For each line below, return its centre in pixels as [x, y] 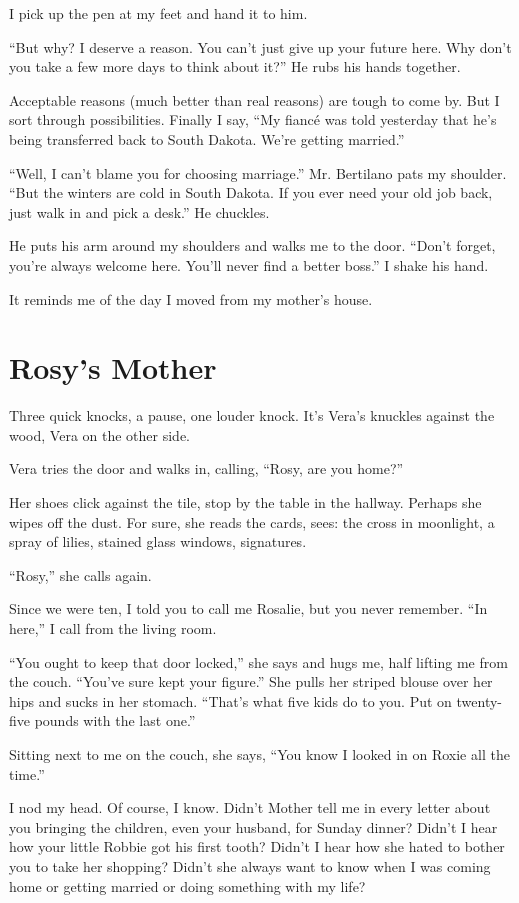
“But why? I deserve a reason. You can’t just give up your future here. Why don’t [260, 46]
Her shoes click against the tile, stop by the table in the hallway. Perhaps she [245, 502]
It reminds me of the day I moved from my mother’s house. [191, 298]
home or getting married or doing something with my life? [187, 885]
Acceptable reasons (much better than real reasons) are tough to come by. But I [254, 99]
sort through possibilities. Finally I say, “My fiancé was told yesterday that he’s [253, 119]
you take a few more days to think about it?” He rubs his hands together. [235, 66]
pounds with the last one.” [115, 720]
